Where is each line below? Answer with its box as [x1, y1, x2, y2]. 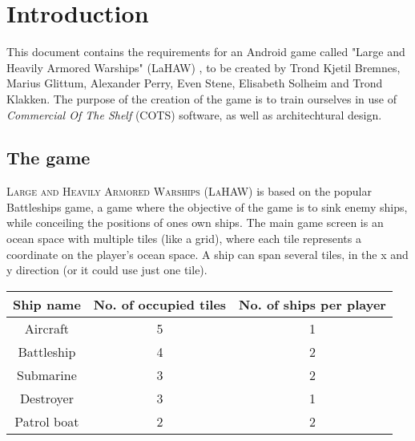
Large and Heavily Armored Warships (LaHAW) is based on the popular [6, 183, 372, 200]
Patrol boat [14, 411, 79, 431]
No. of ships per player [239, 294, 386, 314]
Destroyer [19, 388, 74, 407]
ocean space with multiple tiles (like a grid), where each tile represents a [6, 230, 361, 247]
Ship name [13, 294, 81, 314]
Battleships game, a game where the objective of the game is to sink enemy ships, [6, 198, 408, 215]
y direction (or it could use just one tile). [6, 261, 207, 278]
